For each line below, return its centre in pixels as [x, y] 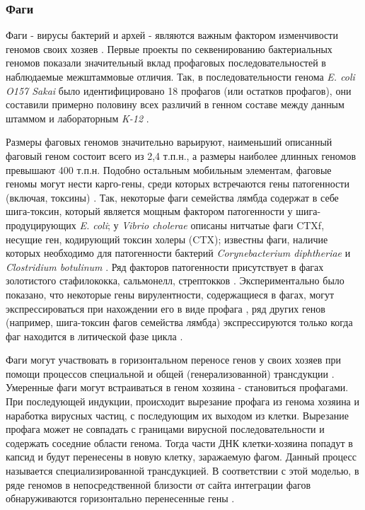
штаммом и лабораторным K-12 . [77, 118]
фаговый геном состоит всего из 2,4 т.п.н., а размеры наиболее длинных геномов [181, 155]
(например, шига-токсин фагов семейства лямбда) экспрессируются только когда [179, 322]
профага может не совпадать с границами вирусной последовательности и [165, 429]
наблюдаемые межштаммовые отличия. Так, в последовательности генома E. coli [180, 76]
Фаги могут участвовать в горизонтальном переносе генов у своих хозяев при [173, 360]
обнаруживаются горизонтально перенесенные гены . [120, 498]
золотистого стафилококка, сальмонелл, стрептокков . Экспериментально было [175, 280]
